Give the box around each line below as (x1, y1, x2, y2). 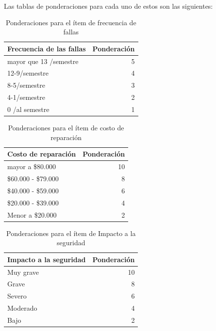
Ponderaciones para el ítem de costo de (8, 123, 124, 133)
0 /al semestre (7, 104, 50, 114)
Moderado (7, 303, 37, 313)
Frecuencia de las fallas (7, 43, 86, 53)
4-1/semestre (7, 92, 45, 102)
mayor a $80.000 (7, 161, 56, 172)
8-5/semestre (7, 80, 45, 90)
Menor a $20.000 (7, 209, 57, 220)
